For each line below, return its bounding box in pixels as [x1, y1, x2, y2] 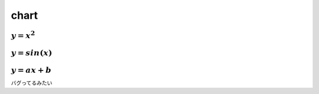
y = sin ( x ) [11, 48, 53, 58]
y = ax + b [11, 65, 52, 75]
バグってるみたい [11, 79, 53, 86]
